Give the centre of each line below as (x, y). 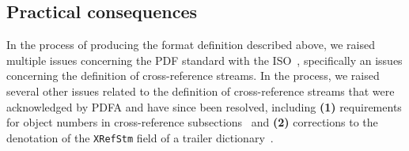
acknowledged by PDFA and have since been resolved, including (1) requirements (204, 106)
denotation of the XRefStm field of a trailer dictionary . (140, 137)
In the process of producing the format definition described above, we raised (191, 45)
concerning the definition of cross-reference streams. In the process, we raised (193, 75)
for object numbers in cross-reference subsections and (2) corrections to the (192, 122)
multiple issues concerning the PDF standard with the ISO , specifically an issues (204, 60)
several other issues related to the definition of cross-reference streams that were (201, 91)
